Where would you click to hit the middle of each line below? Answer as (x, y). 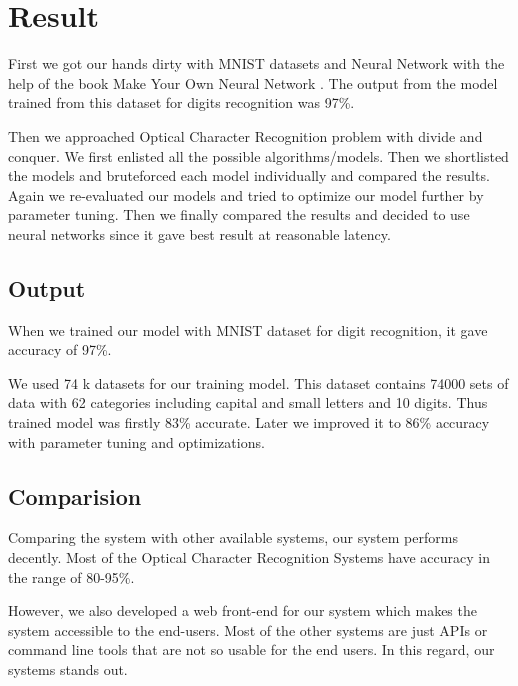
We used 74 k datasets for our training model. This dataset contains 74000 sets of (258, 382)
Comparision (75, 495)
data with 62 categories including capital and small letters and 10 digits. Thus (248, 402)
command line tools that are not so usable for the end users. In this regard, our (251, 649)
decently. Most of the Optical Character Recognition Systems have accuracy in (249, 557)
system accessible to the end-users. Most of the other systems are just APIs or (248, 629)
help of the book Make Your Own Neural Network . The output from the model (253, 82)
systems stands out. (68, 669)
